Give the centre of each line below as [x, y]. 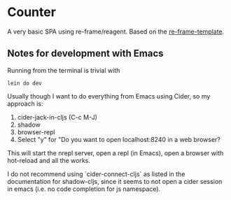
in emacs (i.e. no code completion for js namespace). [84, 189]
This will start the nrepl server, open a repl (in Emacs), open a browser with [115, 153]
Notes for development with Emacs [85, 53]
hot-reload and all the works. [49, 160]
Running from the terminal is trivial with [64, 70]
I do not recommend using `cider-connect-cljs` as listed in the [96, 174]
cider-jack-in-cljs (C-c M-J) [57, 117]
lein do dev [24, 83]
